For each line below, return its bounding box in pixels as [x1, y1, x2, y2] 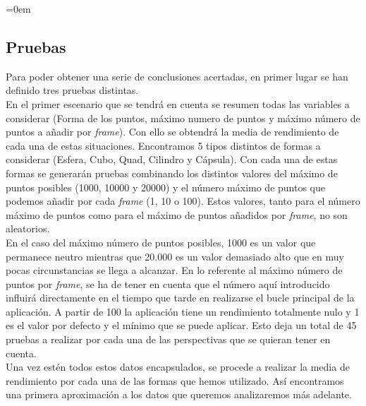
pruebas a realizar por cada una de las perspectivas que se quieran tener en [6, 332, 331, 347]
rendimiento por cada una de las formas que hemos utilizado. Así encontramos [6, 373, 344, 388]
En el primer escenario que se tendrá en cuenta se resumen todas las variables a [6, 96, 350, 111]
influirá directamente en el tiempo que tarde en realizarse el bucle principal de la [6, 290, 355, 305]
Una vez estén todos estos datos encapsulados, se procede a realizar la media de [6, 359, 350, 374]
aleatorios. [6, 221, 50, 236]
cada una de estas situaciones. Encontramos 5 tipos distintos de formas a [6, 138, 321, 153]
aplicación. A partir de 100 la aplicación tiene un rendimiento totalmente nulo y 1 [6, 304, 360, 318]
